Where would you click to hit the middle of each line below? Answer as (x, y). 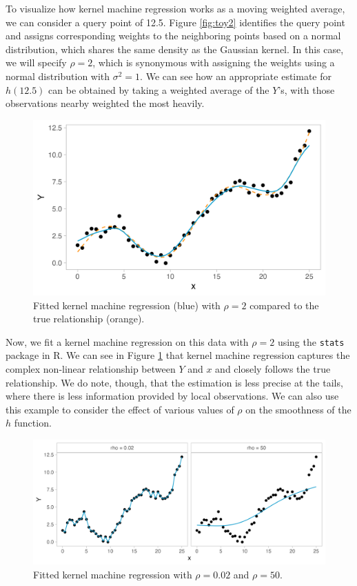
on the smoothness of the (298, 409)
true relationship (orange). (89, 319)
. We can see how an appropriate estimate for (236, 76)
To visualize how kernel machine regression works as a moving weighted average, (175, 8)
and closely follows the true (273, 369)
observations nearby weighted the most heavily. (105, 103)
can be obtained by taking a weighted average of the (159, 89)
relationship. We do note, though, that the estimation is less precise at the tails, (174, 382)
